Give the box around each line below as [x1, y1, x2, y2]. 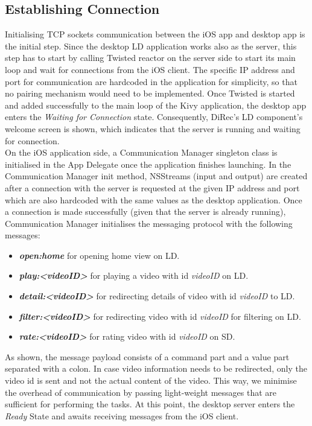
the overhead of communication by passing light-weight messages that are [5, 386, 276, 398]
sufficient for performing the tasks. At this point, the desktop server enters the [5, 398, 295, 410]
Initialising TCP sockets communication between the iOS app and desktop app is [5, 28, 305, 40]
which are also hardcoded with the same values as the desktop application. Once [5, 193, 302, 206]
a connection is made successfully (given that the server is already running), [5, 205, 286, 218]
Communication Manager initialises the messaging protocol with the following [5, 217, 293, 229]
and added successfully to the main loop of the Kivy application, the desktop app [5, 98, 307, 111]
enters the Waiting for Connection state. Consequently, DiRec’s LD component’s [5, 110, 303, 123]
